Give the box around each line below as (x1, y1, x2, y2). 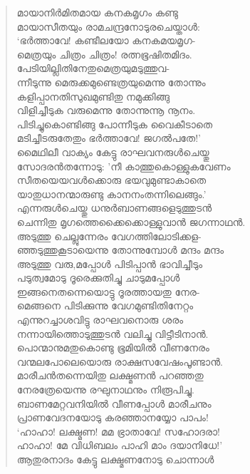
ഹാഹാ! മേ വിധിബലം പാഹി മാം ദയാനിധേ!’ (16, 438, 223, 453)
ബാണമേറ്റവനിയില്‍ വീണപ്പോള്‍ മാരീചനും (16, 396, 212, 411)
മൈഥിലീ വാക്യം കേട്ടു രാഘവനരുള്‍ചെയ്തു (16, 144, 209, 159)
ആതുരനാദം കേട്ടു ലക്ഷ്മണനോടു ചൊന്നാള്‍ (16, 452, 214, 466)
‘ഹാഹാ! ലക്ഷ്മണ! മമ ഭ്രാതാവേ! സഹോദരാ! (16, 423, 221, 438)
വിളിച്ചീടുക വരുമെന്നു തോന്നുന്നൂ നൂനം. (16, 103, 196, 118)
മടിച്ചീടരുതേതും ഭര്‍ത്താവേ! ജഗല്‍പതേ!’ (16, 130, 201, 145)
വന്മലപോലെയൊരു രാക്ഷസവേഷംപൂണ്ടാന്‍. (16, 354, 223, 369)
